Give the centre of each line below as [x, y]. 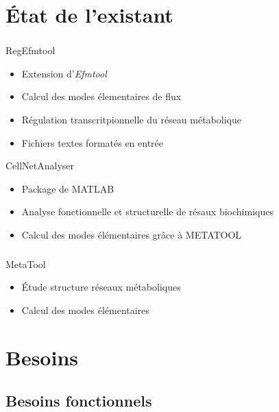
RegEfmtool [31, 50]
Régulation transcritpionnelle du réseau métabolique [131, 120]
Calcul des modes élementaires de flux [101, 96]
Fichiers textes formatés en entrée [93, 142]
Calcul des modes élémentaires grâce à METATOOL [132, 235]
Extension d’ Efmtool [64, 73]
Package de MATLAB [68, 188]
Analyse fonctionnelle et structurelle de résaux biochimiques [147, 211]
